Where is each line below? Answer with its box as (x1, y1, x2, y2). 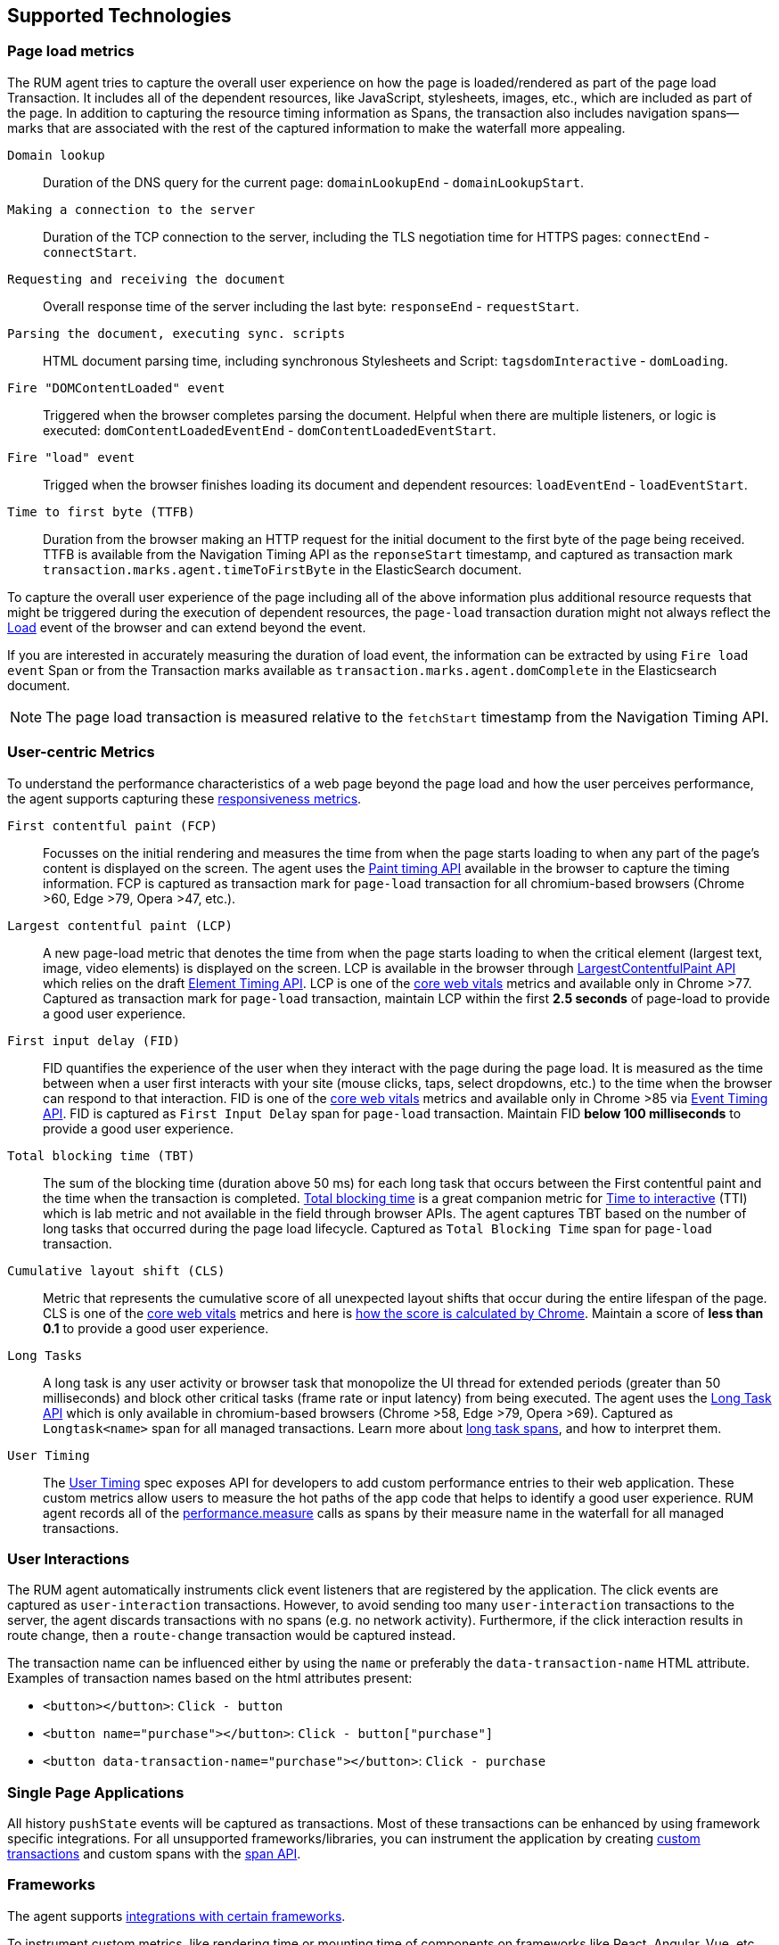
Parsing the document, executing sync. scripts (7, 326, 346, 341)
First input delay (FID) (7, 1033, 180, 1048)
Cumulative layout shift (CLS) (7, 1263, 225, 1278)
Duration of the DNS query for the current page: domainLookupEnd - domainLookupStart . (43, 174, 584, 190)
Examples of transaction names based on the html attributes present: (7, 1670, 413, 1686)
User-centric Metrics (7, 743, 155, 762)
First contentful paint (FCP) (7, 818, 218, 833)
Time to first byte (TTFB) (7, 504, 195, 519)
